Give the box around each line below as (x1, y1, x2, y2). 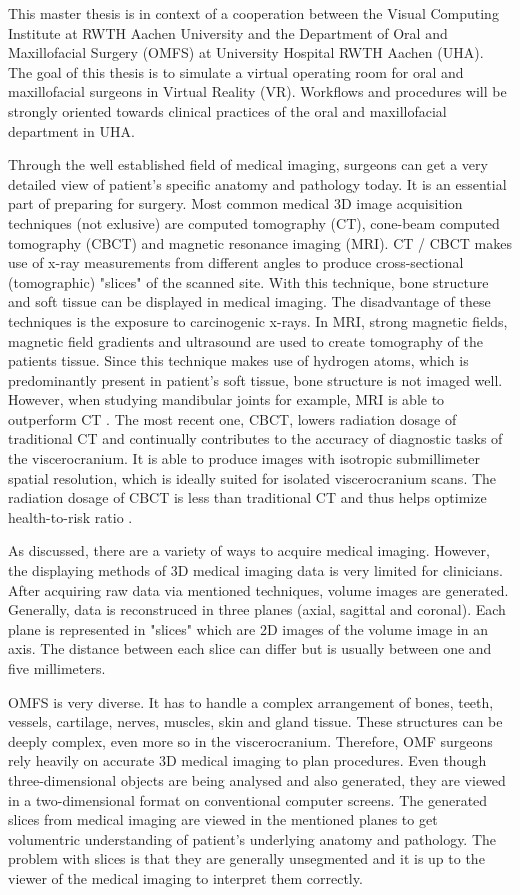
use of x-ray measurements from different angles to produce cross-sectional (8, 252, 464, 273)
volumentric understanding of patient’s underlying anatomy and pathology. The (8, 828, 497, 849)
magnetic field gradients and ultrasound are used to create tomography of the (8, 330, 483, 351)
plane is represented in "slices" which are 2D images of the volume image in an (8, 618, 489, 639)
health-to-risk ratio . (8, 506, 133, 527)
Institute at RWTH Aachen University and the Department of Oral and (8, 22, 448, 43)
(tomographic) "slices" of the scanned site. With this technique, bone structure (8, 271, 489, 292)
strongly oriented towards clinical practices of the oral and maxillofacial (8, 100, 447, 121)
